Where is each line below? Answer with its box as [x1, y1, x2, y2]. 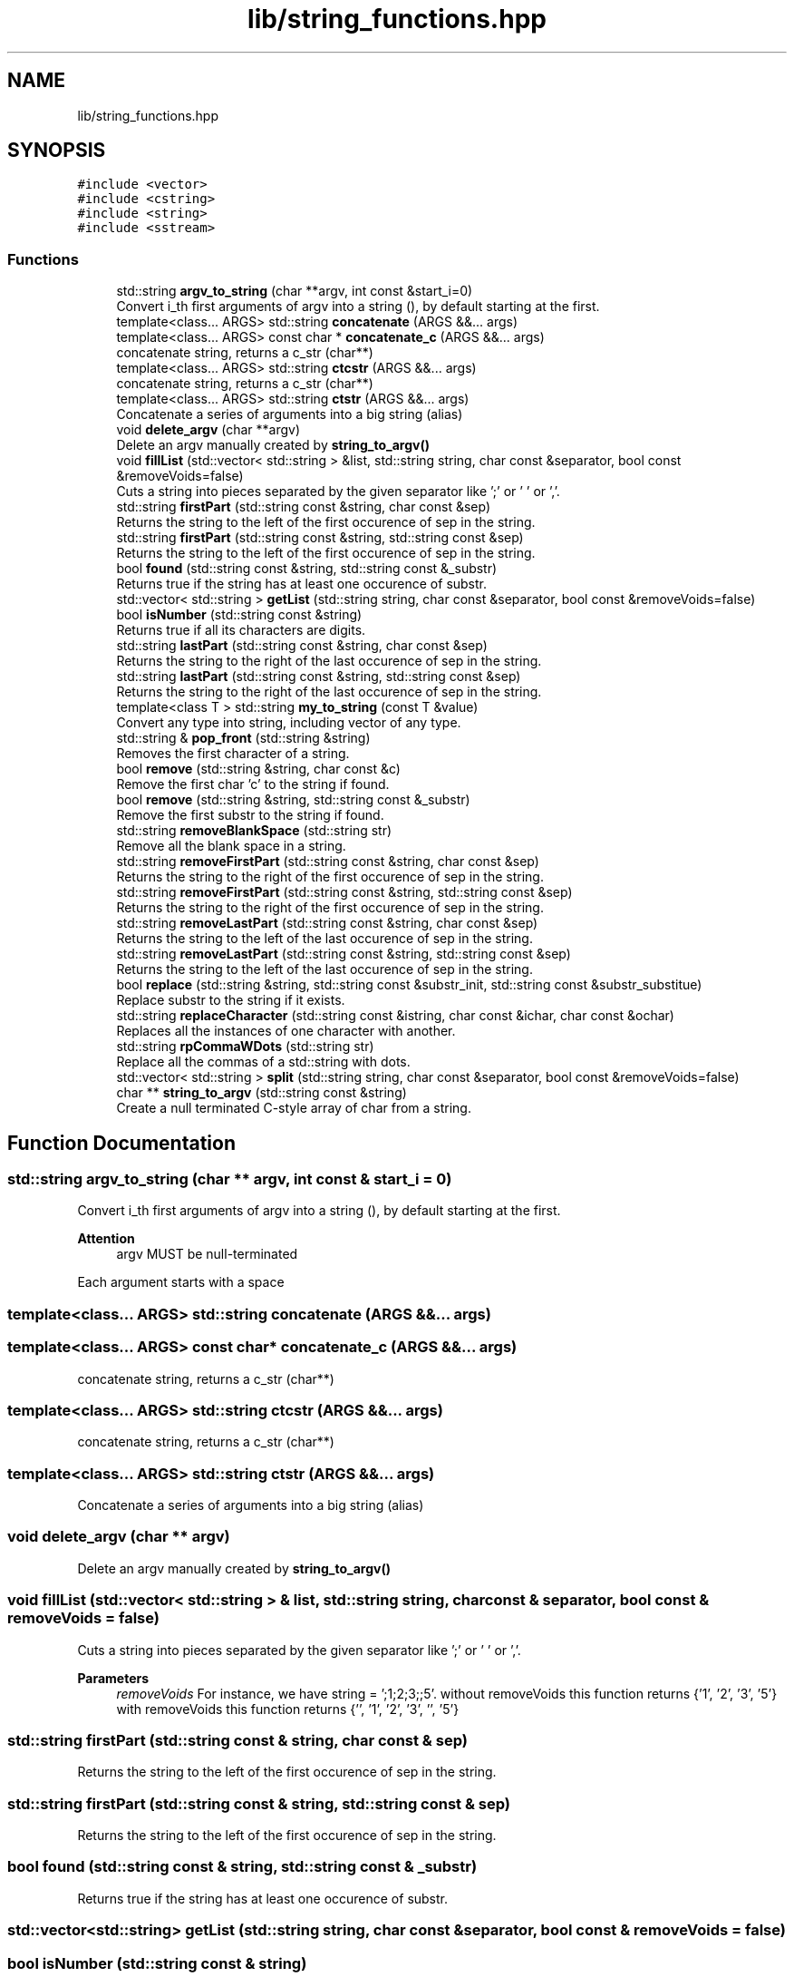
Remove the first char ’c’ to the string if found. [116, 776, 390, 793]
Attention [77, 1231, 135, 1247]
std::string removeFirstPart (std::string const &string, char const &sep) [116, 853, 539, 870]
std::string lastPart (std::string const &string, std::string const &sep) [116, 668, 521, 685]
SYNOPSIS [7, 139, 106, 162]
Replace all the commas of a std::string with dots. [116, 1054, 411, 1070]
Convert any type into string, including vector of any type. [116, 715, 461, 731]
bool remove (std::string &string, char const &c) [116, 761, 401, 777]
